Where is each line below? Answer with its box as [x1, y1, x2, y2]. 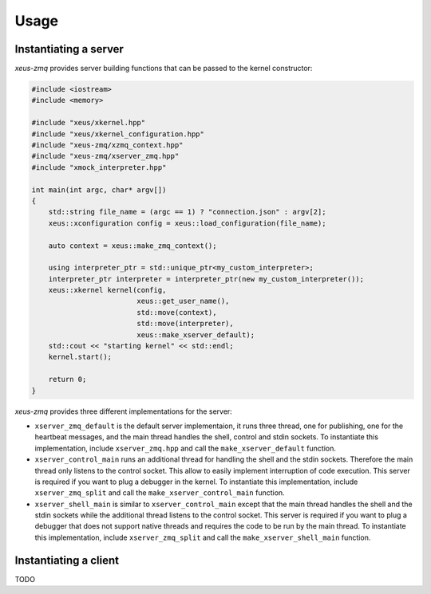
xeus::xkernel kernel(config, [48, 285, 167, 295]
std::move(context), [136, 308, 217, 317]
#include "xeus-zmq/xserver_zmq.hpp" [31, 151, 180, 161]
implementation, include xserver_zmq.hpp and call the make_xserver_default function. [34, 443, 337, 453]
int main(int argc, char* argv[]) [31, 185, 167, 195]
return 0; [48, 375, 87, 384]
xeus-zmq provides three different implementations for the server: [14, 407, 233, 416]
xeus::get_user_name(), [136, 297, 230, 306]
